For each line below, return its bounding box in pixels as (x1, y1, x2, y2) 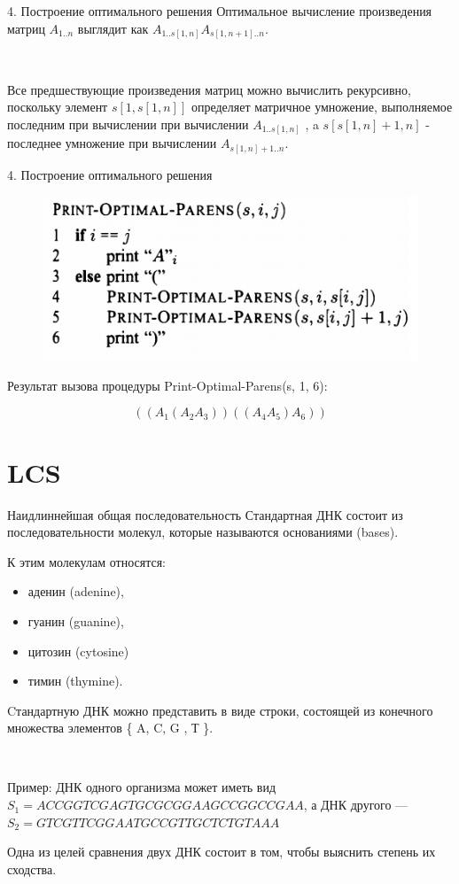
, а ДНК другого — (303, 795, 408, 814)
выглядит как (77, 19, 149, 37)
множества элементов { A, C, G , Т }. (7, 718, 214, 737)
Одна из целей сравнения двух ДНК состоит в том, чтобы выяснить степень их (7, 842, 436, 861)
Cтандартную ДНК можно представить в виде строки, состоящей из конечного (7, 701, 433, 719)
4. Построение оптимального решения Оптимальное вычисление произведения (7, 2, 432, 19)
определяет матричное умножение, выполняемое (191, 97, 453, 116)
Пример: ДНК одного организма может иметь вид (7, 778, 276, 796)
